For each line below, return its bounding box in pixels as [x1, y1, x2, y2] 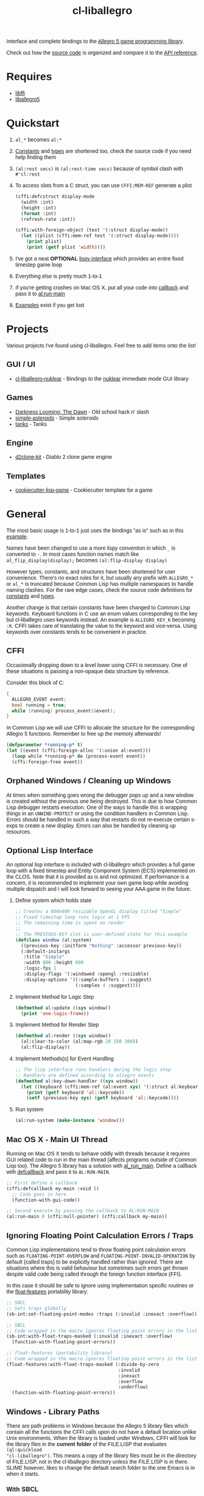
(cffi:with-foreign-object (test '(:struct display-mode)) [15, 227, 169, 233]
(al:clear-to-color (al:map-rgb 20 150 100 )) [21, 1038, 139, 1045]
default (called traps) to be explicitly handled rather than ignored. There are [6, 1259, 183, 1265]
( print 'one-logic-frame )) [21, 1010, 90, 1016]
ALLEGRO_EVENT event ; [12, 696, 67, 702]
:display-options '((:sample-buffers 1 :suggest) [23, 976, 152, 983]
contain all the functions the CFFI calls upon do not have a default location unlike [6, 1428, 197, 1435]
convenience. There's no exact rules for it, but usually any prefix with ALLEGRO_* [6, 575, 194, 581]
